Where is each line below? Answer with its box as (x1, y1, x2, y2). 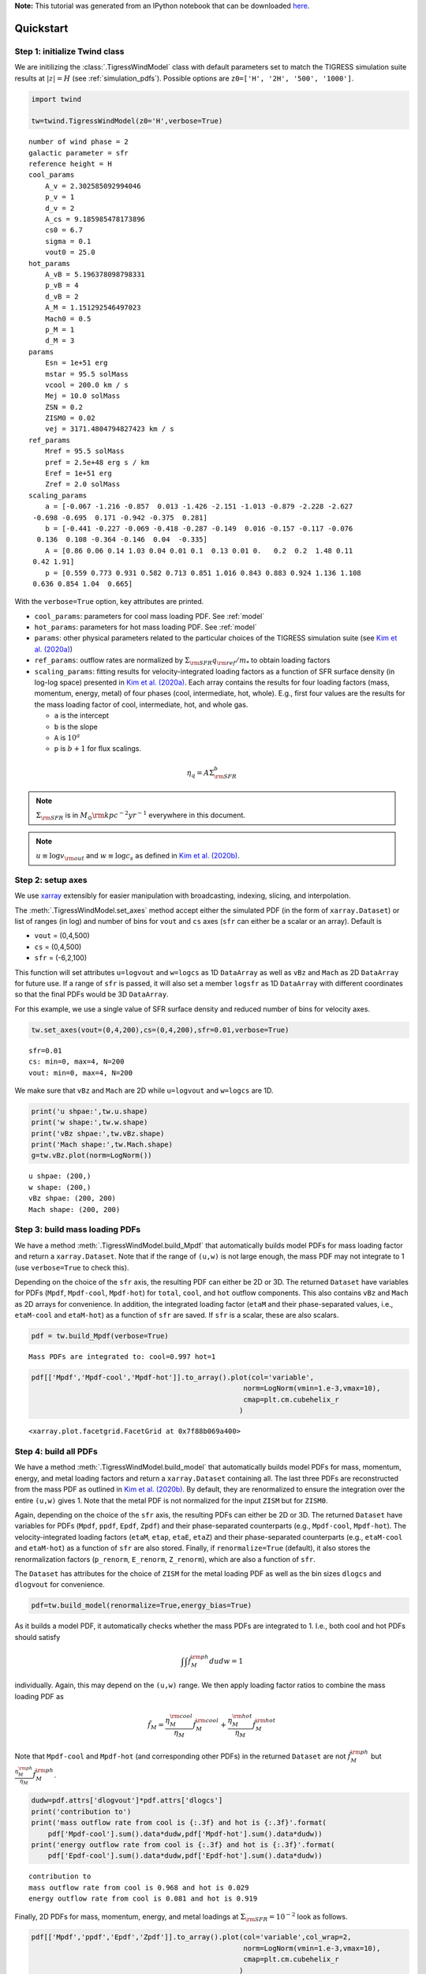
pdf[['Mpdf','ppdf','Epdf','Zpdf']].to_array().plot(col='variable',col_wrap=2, (31, 1933, 352, 1942)
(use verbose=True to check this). (14, 1263, 129, 1272)
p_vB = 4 (44, 281, 79, 290)
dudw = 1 (209, 1657, 244, 1665)
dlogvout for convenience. (14, 1580, 106, 1589)
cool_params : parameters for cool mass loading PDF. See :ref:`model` (34, 611, 265, 621)
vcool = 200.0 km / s (44, 380, 129, 389)
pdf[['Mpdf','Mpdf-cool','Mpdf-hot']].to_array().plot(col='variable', (31, 1373, 315, 1382)
